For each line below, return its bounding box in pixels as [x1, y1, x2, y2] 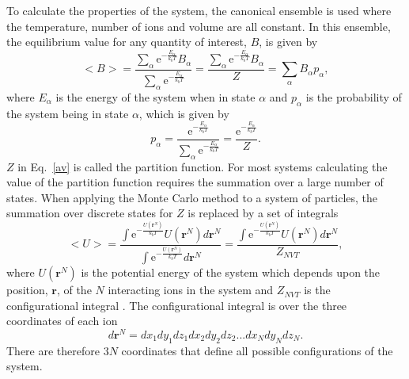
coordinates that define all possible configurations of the [121, 342, 393, 358]
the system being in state [6, 105, 129, 121]
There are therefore [6, 342, 100, 358]
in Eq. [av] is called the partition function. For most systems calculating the [17, 158, 388, 174]
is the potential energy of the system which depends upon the [81, 264, 381, 281]
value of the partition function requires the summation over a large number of [6, 174, 384, 190]
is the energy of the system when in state [55, 88, 256, 105]
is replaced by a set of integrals [187, 205, 339, 221]
